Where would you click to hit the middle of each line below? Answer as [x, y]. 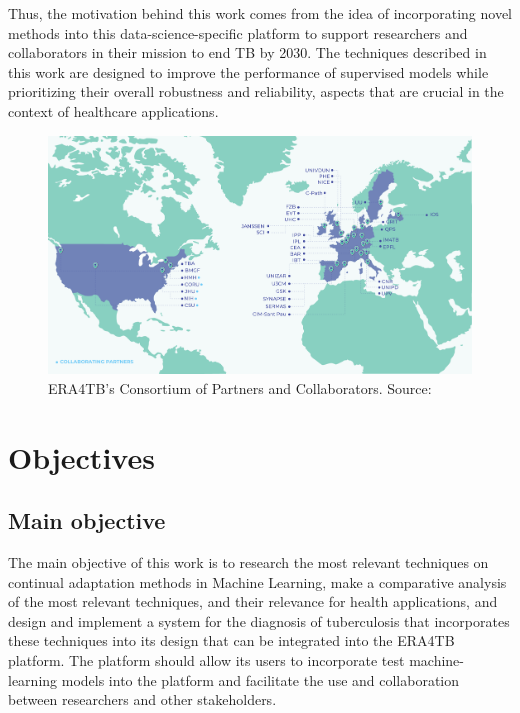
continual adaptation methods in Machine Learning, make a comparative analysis [257, 581]
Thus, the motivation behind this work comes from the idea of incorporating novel [260, 13]
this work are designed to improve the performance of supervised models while [248, 71]
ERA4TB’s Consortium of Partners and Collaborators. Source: [240, 387]
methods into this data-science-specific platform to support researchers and [238, 32]
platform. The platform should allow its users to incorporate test [206, 660]
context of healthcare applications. [113, 110]
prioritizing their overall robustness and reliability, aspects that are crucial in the [256, 91]
